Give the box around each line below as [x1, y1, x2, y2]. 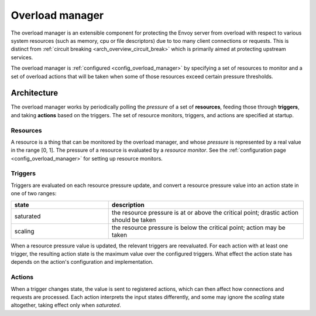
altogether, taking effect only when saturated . [11, 302, 121, 309]
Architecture [11, 88, 59, 98]
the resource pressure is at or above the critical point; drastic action [111, 208, 298, 216]
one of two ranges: [11, 190, 57, 197]
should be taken [111, 216, 156, 224]
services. [11, 53, 33, 61]
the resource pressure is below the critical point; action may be [111, 223, 286, 232]
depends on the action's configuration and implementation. [11, 259, 154, 266]
